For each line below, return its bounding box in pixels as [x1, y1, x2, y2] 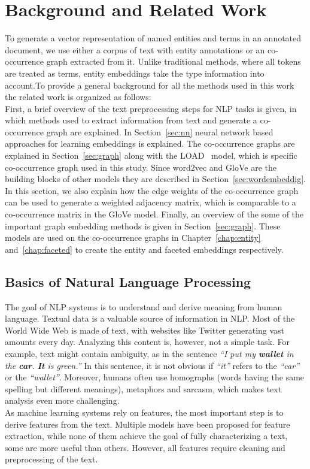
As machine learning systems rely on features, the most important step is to [5, 406, 284, 418]
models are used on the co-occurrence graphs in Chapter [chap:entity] [5, 231, 261, 244]
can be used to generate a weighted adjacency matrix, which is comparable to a [5, 196, 296, 208]
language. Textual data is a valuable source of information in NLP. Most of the [5, 312, 295, 325]
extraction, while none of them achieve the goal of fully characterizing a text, [5, 429, 288, 442]
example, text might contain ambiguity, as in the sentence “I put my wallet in [5, 347, 294, 359]
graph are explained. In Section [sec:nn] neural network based [46, 125, 273, 138]
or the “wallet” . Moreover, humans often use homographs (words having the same [5, 371, 305, 383]
